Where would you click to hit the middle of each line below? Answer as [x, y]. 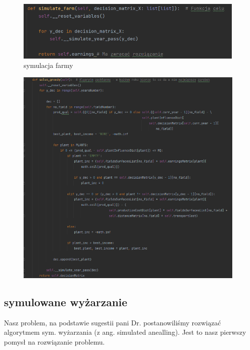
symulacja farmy [48, 65]
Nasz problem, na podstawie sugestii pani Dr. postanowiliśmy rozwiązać [112, 322]
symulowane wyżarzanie [66, 302]
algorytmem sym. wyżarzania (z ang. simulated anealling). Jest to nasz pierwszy [125, 332]
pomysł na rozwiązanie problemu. [54, 341]
